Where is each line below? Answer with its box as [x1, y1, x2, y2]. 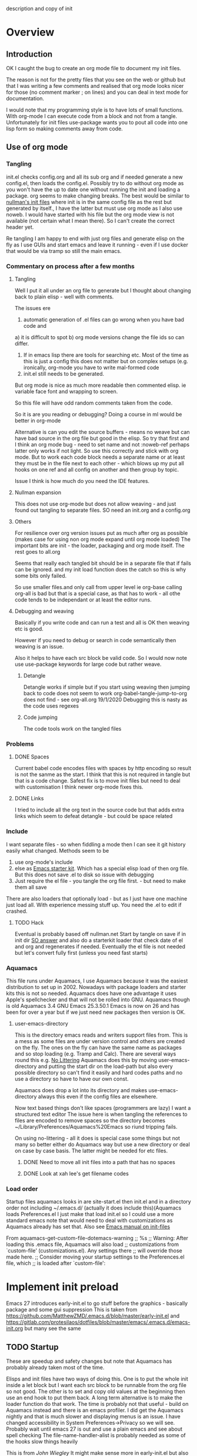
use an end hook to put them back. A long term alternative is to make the [6, 1394, 182, 1401]
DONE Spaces [14, 753, 49, 760]
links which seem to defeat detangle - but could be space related [14, 813, 173, 820]
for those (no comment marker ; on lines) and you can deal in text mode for [6, 88, 188, 96]
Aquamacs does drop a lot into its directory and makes [14, 1086, 148, 1093]
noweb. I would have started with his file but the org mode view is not [6, 211, 175, 218]
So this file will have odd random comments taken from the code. [14, 399, 173, 406]
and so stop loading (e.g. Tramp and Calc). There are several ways [14, 1050, 176, 1057]
